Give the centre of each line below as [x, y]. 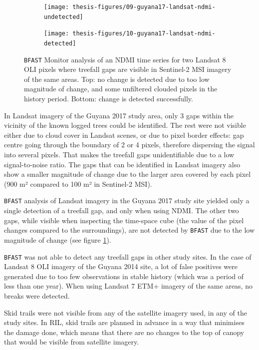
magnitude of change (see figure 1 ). [58, 239]
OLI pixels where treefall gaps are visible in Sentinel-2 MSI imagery [128, 69]
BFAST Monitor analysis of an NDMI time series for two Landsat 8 [125, 59]
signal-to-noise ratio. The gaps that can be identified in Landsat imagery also [122, 164]
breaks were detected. [37, 295]
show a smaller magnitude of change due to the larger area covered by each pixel [128, 174]
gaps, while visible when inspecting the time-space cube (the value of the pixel [124, 220]
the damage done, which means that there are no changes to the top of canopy [124, 332]
